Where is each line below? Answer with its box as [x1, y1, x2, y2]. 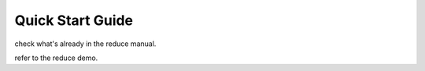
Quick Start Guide [14, 12, 134, 29]
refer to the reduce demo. [14, 53, 98, 62]
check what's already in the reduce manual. [14, 39, 157, 48]
